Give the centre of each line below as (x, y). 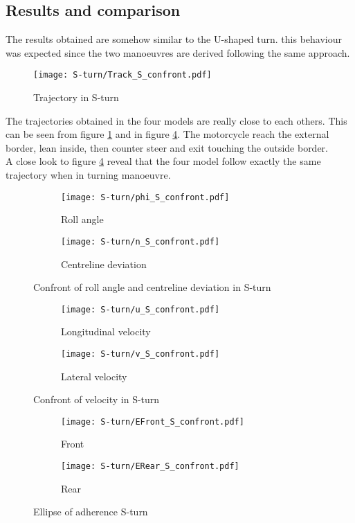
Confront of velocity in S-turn (97, 399)
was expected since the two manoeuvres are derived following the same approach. (178, 52)
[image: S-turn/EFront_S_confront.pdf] (153, 422)
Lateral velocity (94, 376)
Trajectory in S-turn (76, 97)
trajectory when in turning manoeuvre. (88, 175)
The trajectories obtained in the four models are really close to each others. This (176, 120)
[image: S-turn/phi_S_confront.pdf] (145, 197)
